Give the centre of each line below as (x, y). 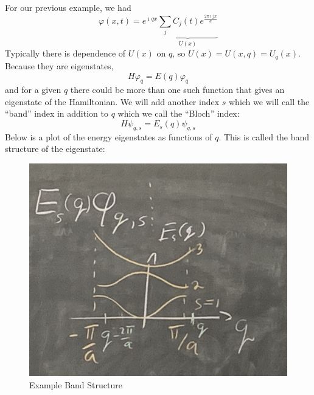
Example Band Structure (76, 384)
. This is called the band (264, 136)
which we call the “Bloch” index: (179, 113)
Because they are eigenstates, (59, 65)
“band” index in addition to (57, 113)
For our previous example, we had (68, 7)
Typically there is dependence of (65, 53)
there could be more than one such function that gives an (177, 90)
